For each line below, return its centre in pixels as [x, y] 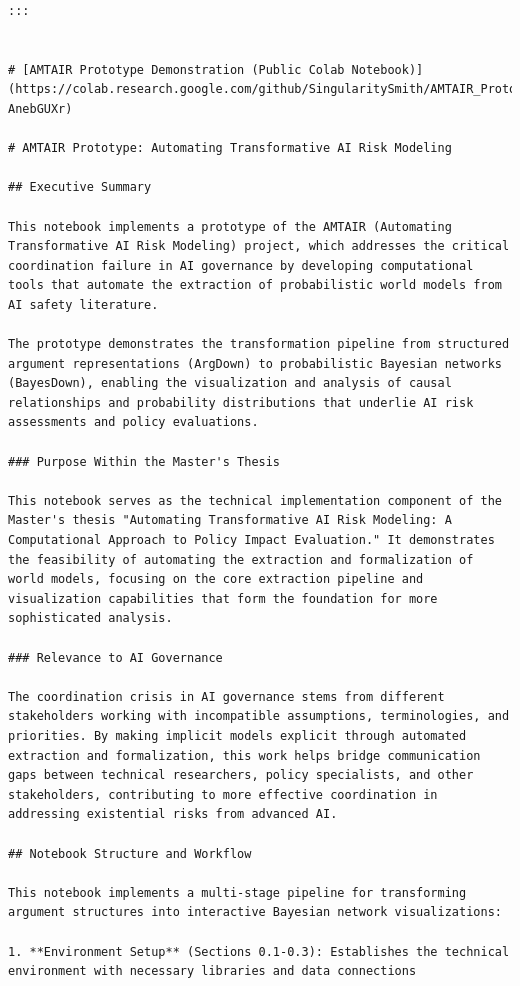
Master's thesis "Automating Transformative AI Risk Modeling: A [230, 520]
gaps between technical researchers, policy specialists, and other [241, 775]
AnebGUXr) [40, 108]
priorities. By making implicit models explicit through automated [237, 735]
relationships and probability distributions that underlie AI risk [241, 402]
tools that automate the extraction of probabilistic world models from [255, 285]
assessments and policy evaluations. [133, 422]
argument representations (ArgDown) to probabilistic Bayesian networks [255, 363]
